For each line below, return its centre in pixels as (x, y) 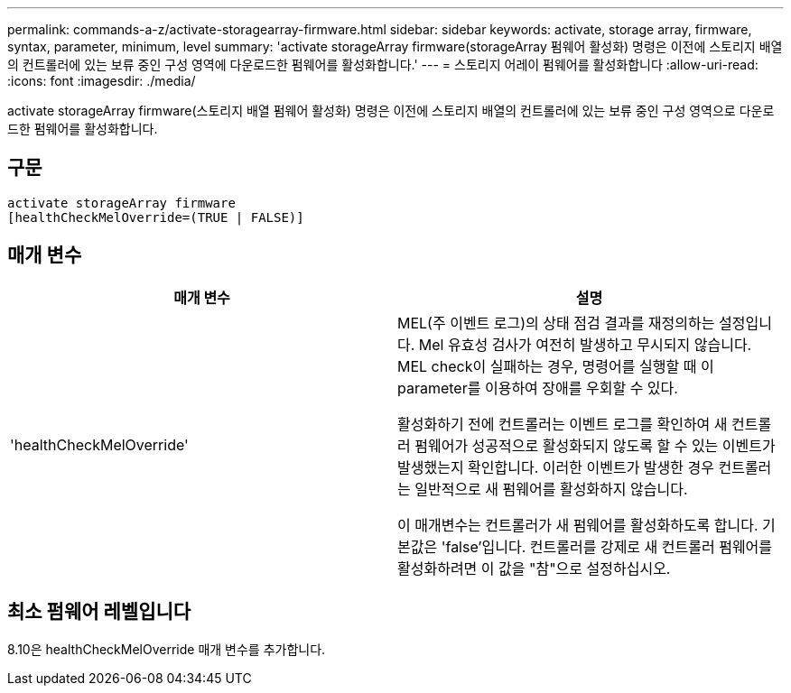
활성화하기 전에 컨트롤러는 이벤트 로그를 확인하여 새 (563, 424)
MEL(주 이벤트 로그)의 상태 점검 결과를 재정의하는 (556, 323)
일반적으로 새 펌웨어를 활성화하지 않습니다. (551, 489)
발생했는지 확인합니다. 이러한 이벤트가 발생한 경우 (556, 467)
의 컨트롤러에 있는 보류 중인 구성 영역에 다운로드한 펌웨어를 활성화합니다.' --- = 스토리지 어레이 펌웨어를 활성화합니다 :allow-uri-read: (383, 65)
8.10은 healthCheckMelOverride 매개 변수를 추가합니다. (167, 649)
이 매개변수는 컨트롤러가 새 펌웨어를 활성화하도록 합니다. (578, 525)
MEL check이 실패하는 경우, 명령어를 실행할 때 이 (556, 366)
